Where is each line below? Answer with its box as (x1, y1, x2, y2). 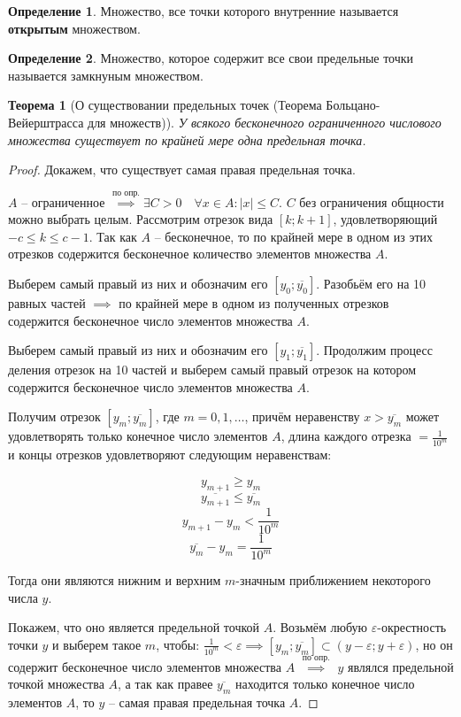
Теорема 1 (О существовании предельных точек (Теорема (8, 96, 322, 114)
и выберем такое (52, 635, 142, 653)
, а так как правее (118, 675, 213, 693)
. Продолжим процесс (316, 341, 434, 359)
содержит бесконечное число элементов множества (8, 657, 281, 675)
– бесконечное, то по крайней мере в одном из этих (154, 227, 434, 245)
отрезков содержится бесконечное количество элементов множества (8, 244, 372, 263)
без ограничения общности (299, 192, 444, 211)
